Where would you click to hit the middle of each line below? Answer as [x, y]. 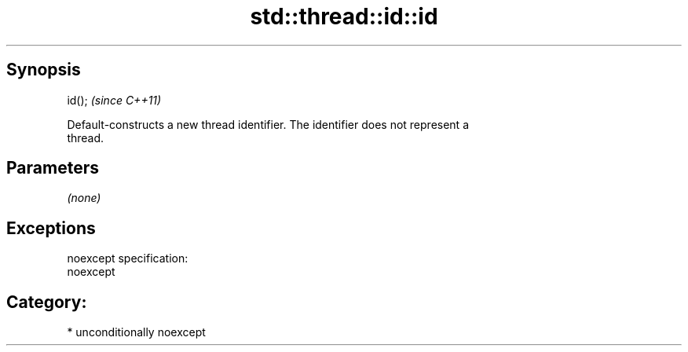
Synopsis [44, 70]
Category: [47, 302]
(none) [84, 198]
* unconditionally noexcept [136, 332]
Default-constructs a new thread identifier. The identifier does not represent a [268, 124]
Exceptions [51, 228]
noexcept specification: [128, 258]
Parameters [53, 168]
